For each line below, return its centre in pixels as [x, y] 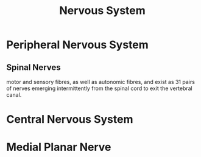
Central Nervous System [70, 120]
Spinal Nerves [33, 67]
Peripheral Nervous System [78, 45]
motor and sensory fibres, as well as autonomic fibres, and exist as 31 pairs [100, 82]
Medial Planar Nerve [59, 147]
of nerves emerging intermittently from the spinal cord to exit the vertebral [100, 88]
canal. [14, 95]
